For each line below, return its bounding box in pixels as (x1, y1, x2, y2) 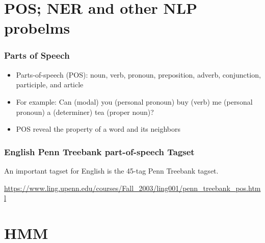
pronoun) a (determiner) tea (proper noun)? (16, 106, 154, 117)
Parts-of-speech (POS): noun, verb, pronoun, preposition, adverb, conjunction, (16, 69, 261, 80)
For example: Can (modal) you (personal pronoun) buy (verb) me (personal (16, 96, 253, 107)
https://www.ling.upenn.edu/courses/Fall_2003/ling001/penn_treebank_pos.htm (4, 182, 261, 193)
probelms (4, 17, 70, 38)
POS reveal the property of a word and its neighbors (16, 124, 180, 134)
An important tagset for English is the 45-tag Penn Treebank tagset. (4, 165, 219, 176)
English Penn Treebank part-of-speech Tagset (4, 145, 195, 158)
